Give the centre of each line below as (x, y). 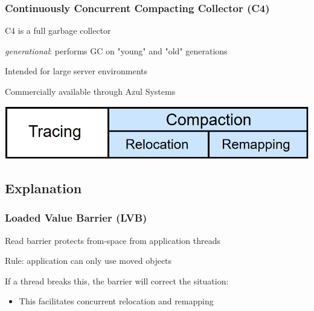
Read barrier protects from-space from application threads (113, 240)
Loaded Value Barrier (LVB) (76, 218)
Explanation (43, 188)
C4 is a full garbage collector (58, 30)
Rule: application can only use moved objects (88, 261)
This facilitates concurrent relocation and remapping (116, 301)
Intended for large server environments (76, 71)
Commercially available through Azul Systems (90, 91)
